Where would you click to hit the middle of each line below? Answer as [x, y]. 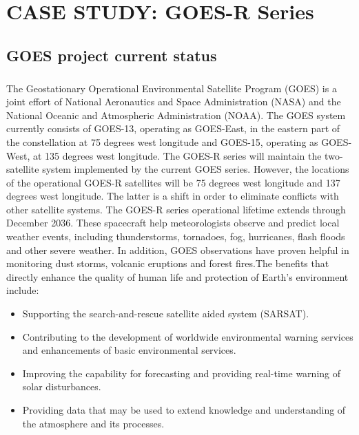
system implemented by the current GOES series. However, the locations [196, 169]
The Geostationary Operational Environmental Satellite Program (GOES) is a [172, 88]
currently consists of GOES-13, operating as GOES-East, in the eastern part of [173, 128]
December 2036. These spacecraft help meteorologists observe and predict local [173, 223]
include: [23, 290]
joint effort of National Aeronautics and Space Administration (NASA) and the [174, 102]
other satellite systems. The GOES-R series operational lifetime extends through [176, 209]
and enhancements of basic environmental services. [129, 350]
